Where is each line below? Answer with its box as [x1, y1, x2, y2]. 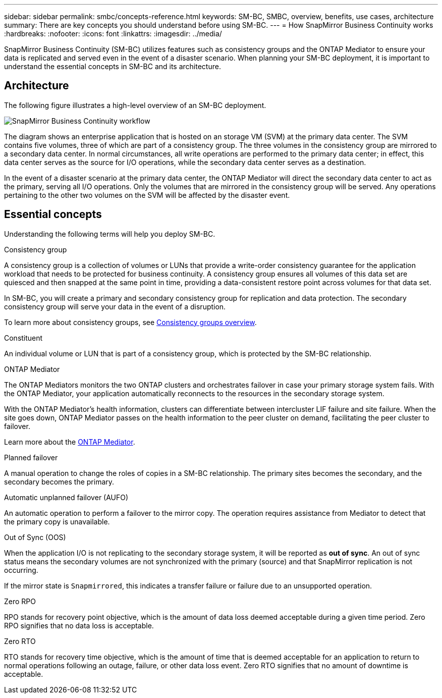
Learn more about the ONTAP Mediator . [4, 437, 135, 446]
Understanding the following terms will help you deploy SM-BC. [4, 229, 215, 238]
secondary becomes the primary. [4, 477, 115, 486]
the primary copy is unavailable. [4, 517, 110, 526]
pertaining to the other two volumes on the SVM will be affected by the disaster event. [4, 190, 290, 199]
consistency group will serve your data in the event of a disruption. [4, 302, 226, 311]
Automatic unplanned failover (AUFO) [4, 493, 129, 502]
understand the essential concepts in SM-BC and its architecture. [4, 62, 221, 71]
